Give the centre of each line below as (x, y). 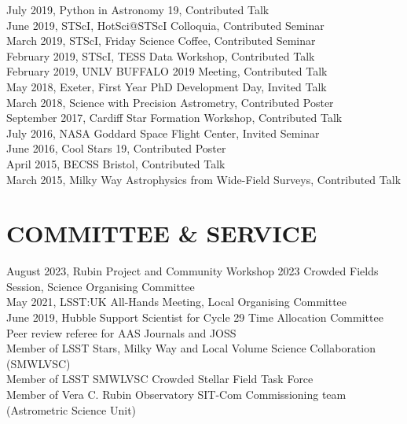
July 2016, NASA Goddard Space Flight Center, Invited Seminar (163, 133)
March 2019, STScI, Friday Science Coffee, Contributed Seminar (161, 41)
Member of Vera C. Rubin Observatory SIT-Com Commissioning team (176, 394)
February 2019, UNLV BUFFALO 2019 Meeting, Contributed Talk (167, 71)
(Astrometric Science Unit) (71, 409)
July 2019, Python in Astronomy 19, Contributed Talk (138, 9)
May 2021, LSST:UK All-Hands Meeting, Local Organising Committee (177, 302)
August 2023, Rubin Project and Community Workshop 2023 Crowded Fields (192, 271)
